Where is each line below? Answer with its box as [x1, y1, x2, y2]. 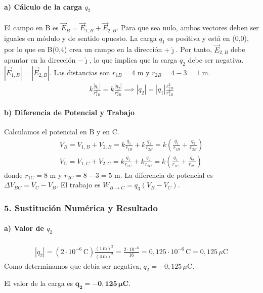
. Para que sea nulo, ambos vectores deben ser [116, 22, 259, 33]
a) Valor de [4, 223, 44, 233]
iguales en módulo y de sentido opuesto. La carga [4, 32, 157, 43]
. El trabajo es [56, 179, 101, 190]
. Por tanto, [176, 44, 212, 55]
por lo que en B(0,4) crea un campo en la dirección [4, 44, 162, 55]
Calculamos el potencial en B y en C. [4, 126, 119, 136]
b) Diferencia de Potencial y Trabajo [4, 107, 135, 117]
